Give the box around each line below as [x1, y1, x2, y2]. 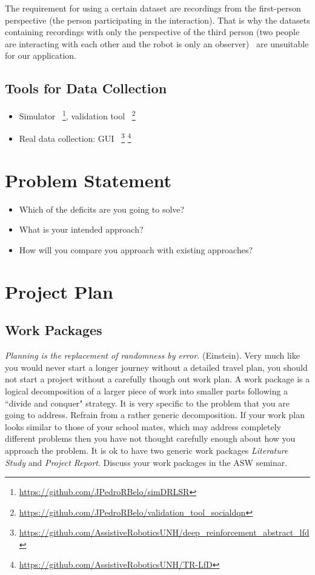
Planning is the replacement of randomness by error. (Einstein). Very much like [5, 349, 300, 362]
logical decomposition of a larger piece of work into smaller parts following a [5, 384, 288, 397]
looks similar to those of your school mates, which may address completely [5, 420, 281, 433]
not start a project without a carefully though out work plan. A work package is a [5, 373, 310, 385]
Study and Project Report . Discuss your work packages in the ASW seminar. [5, 456, 288, 468]
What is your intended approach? [19, 223, 144, 236]
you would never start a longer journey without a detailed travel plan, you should [5, 361, 308, 373]
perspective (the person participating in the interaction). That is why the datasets [5, 13, 310, 26]
